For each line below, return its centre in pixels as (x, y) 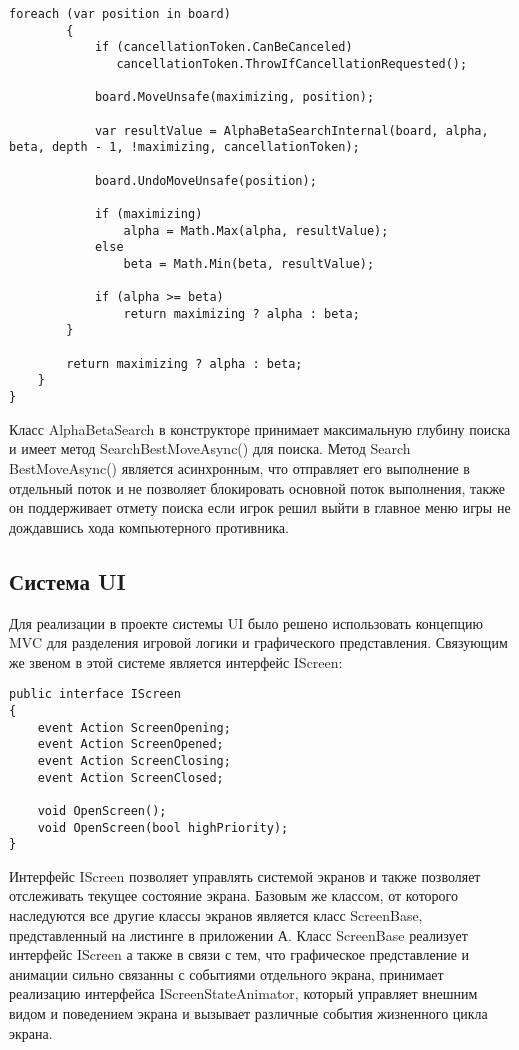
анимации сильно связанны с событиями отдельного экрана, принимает (226, 973)
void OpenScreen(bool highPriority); (163, 827)
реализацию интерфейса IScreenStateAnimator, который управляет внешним (243, 993)
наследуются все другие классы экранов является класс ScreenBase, (216, 915)
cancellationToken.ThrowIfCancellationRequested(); (292, 63)
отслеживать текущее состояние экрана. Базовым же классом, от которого (233, 895)
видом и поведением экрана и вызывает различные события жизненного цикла (248, 1013)
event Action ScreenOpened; (130, 744)
